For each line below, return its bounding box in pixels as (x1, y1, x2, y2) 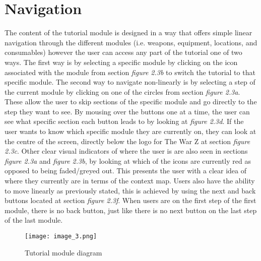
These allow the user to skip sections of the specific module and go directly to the (5, 96, 257, 107)
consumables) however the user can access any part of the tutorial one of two (5, 47, 242, 57)
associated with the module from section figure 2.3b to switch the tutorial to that (5, 67, 255, 77)
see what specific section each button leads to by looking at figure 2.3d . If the (5, 116, 244, 126)
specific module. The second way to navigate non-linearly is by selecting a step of (5, 77, 255, 87)
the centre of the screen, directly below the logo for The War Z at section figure (5, 136, 250, 146)
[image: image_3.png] (25, 233, 97, 240)
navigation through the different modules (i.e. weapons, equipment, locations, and (5, 37, 257, 47)
